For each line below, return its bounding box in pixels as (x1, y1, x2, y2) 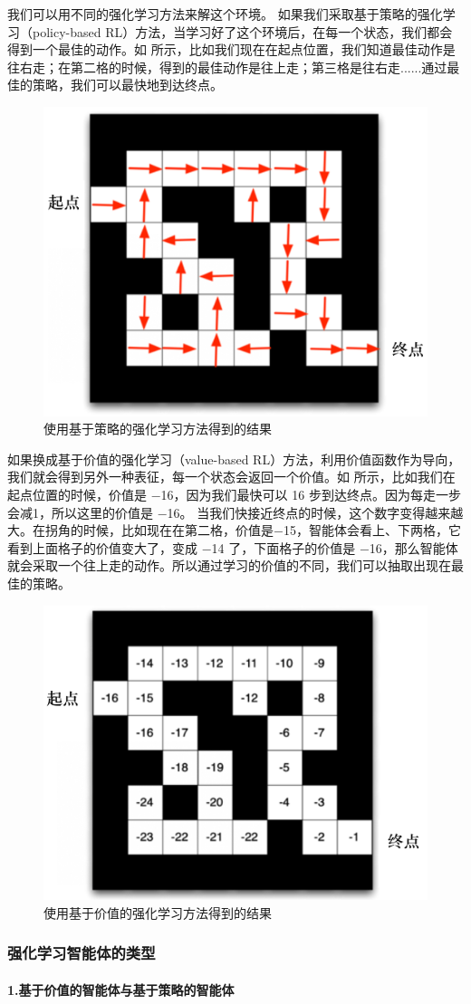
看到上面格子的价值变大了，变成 (7, 538, 197, 557)
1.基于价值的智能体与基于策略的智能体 (7, 980, 235, 999)
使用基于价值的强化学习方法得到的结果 (43, 903, 272, 922)
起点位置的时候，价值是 (7, 484, 147, 503)
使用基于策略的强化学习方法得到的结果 (43, 419, 272, 438)
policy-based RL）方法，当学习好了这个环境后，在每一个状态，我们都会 (32, 22, 453, 41)
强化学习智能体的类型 (7, 942, 156, 964)
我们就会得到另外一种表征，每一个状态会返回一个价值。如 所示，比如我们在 (7, 467, 456, 486)
